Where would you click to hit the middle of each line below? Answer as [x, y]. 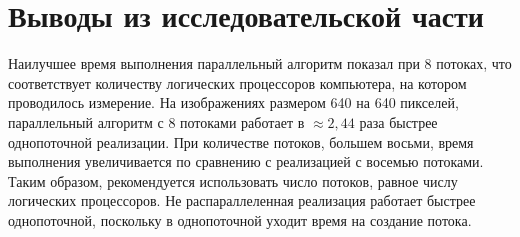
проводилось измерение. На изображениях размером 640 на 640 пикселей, [233, 102]
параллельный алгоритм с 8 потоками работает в [156, 121]
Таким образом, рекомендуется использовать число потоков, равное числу [233, 180]
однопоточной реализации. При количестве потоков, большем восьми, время [241, 141]
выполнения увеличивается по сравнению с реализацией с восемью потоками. [246, 161]
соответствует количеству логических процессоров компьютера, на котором [237, 82]
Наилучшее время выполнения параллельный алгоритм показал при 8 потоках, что [260, 63]
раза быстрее [398, 121]
